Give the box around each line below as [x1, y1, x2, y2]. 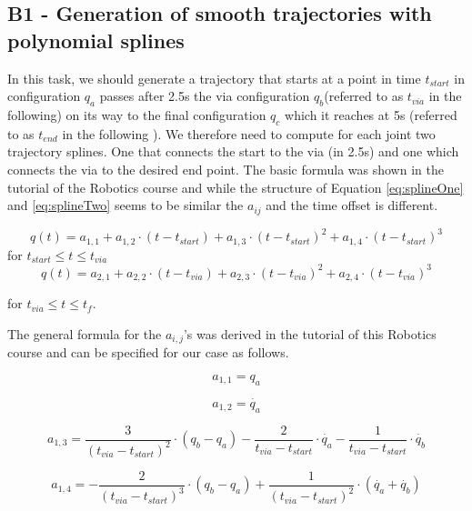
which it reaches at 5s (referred [285, 105, 457, 124]
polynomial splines [7, 25, 185, 54]
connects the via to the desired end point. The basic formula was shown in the [7, 159, 444, 178]
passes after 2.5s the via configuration [99, 86, 310, 105]
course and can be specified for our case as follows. [7, 343, 289, 362]
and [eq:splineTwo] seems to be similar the [7, 195, 244, 215]
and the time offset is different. [266, 195, 438, 215]
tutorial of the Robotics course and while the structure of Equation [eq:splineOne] [7, 177, 464, 196]
